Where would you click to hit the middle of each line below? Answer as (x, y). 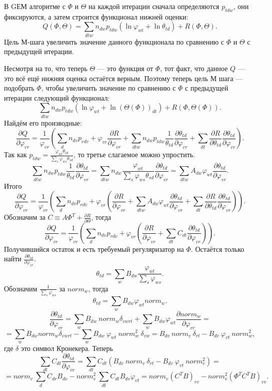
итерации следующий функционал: (57, 97)
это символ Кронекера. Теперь (67, 348)
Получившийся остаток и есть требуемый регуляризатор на (94, 249)
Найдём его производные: (43, 122)
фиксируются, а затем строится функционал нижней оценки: (96, 16)
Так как (15, 154)
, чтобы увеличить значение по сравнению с (108, 88)
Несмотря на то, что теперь (46, 68)
